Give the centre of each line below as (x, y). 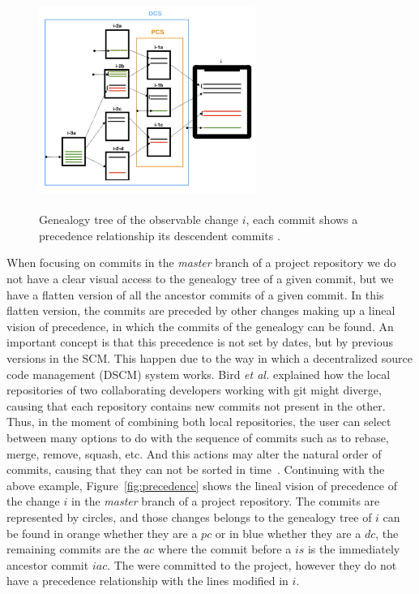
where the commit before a (225, 549)
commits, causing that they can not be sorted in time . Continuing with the (196, 469)
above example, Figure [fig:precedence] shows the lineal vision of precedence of (202, 485)
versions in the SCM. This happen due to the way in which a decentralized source (209, 358)
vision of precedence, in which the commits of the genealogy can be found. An (200, 326)
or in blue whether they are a (288, 533)
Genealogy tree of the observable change (139, 220)
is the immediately (354, 549)
